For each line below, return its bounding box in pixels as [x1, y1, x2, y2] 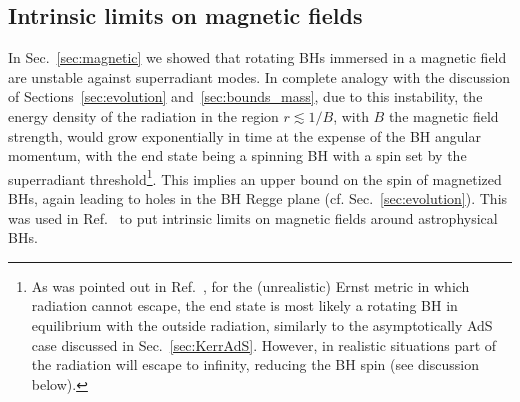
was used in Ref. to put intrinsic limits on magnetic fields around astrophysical [8, 207, 498, 228]
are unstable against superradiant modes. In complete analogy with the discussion [8, 66, 510, 87]
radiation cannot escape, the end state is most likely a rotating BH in [31, 295, 458, 316]
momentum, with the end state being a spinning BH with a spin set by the [8, 145, 467, 166]
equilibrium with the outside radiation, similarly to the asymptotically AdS [31, 314, 493, 335]
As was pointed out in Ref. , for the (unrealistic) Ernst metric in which [31, 275, 470, 296]
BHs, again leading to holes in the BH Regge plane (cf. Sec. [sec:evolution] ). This [8, 188, 508, 209]
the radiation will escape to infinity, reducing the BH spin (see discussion [31, 354, 479, 375]
